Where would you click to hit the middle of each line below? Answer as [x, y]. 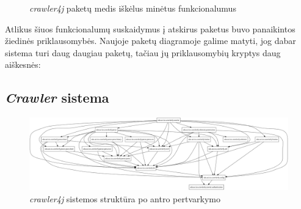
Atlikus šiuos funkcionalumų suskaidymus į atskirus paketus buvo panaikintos [150, 28]
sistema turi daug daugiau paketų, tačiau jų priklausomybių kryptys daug [143, 52]
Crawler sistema [57, 97]
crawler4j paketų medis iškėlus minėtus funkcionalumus [133, 8]
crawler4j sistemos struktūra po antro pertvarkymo [125, 199]
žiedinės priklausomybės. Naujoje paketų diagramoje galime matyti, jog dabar [150, 41]
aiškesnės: [23, 64]
